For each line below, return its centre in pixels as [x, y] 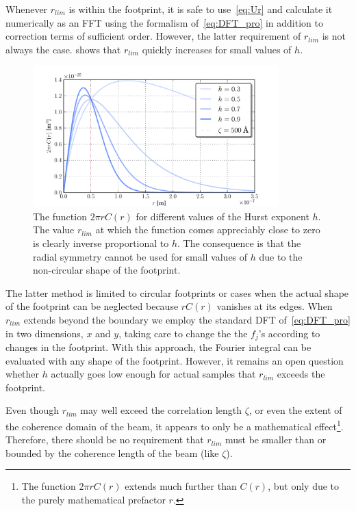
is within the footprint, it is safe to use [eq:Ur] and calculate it [201, 9]
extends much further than [181, 486]
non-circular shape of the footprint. [107, 270]
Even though [32, 410]
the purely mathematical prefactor [93, 500]
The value [54, 230]
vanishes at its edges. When [275, 306]
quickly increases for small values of [217, 49]
